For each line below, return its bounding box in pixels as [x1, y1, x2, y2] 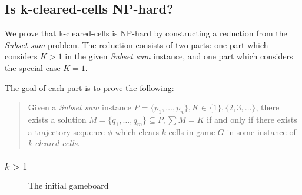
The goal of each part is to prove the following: [5, 81, 174, 93]
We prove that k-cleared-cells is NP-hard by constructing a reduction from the [5, 27, 287, 39]
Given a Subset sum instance [28, 101, 131, 113]
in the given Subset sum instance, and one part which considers [65, 50, 293, 62]
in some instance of [227, 125, 296, 137]
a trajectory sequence [28, 125, 105, 137]
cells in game [168, 125, 215, 137]
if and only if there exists [207, 113, 297, 125]
